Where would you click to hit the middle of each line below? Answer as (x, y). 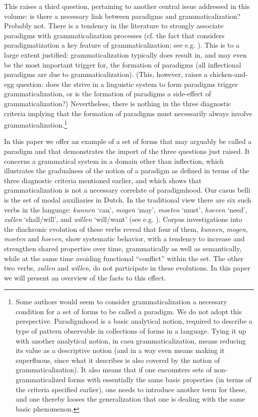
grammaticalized (41, 380)
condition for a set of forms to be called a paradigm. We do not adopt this (129, 311)
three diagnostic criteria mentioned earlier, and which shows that (103, 180)
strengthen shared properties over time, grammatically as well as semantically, (123, 248)
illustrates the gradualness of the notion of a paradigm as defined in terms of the (127, 171)
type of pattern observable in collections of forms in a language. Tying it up (131, 331)
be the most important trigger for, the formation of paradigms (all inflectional (123, 64)
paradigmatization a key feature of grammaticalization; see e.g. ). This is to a (122, 45)
